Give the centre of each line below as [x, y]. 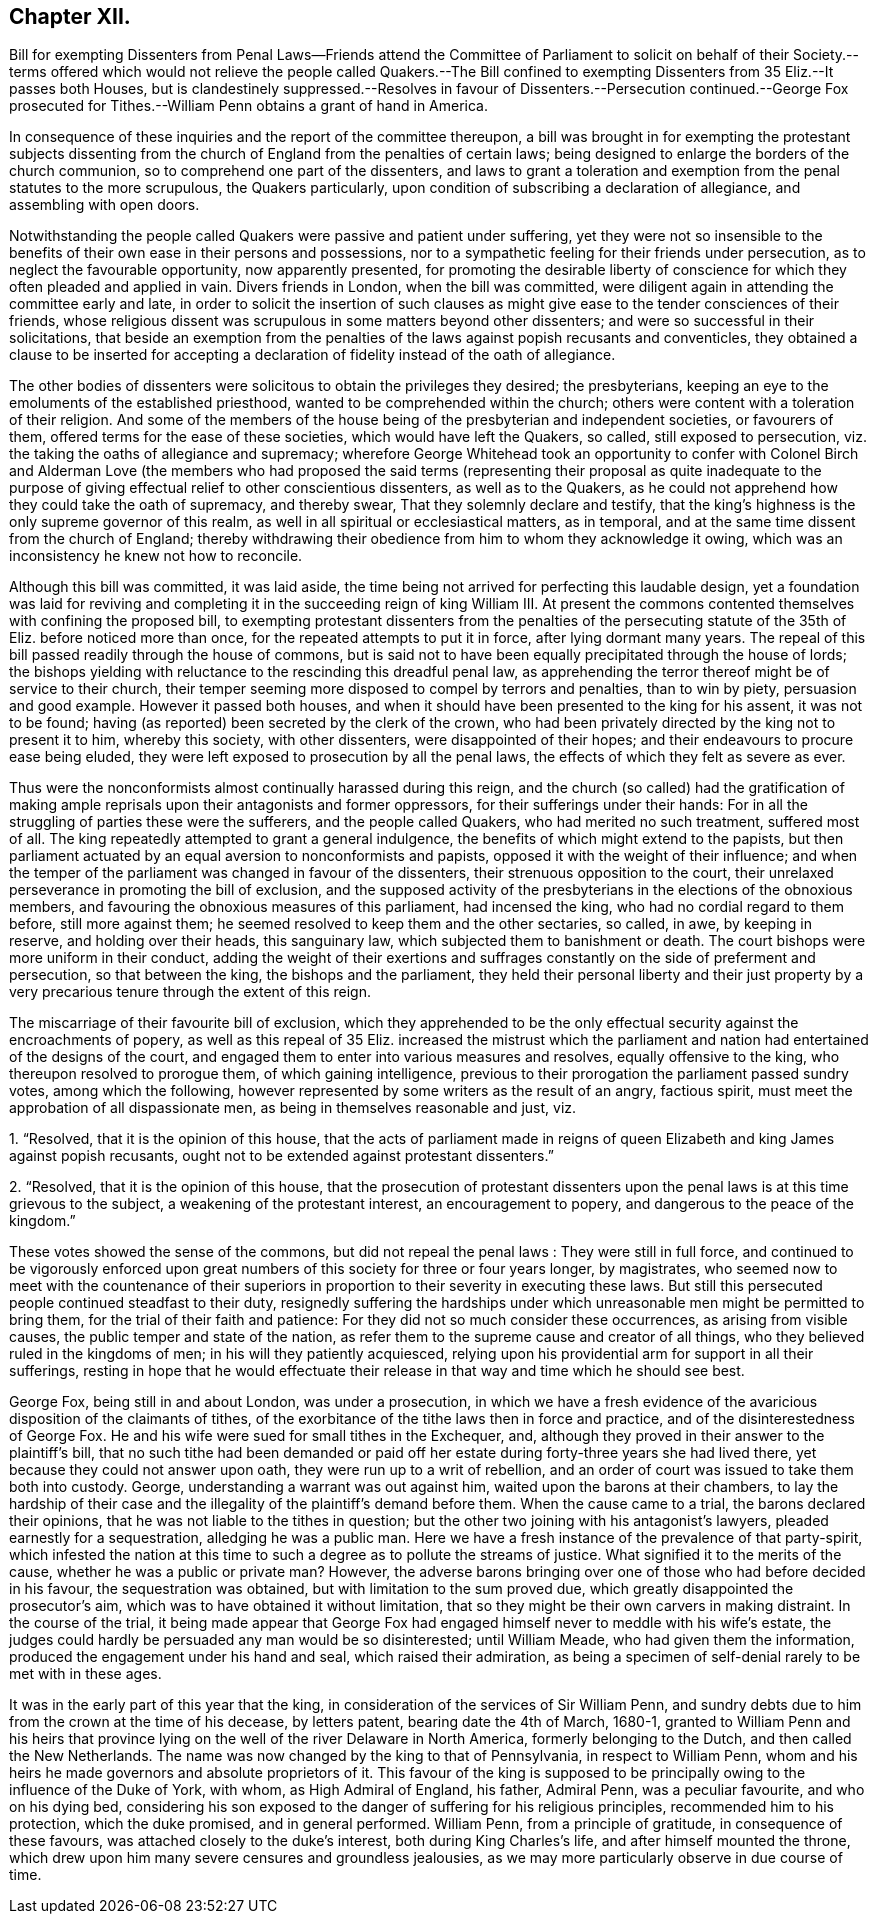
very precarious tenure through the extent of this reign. [190, 992]
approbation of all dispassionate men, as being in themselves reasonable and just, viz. [293, 1108]
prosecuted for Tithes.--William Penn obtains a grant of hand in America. [249, 106]
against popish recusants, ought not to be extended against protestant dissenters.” [281, 1156]
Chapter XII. [70, 16]
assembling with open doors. [104, 205]
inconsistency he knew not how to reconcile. [156, 556]
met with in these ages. [85, 1674]
